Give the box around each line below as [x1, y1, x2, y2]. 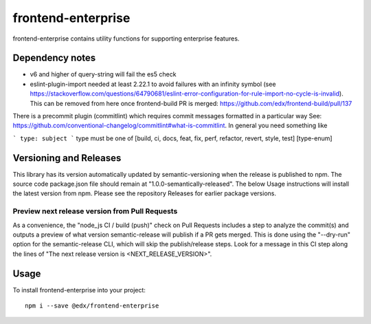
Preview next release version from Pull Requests [12, 206, 178, 216]
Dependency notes [12, 52, 96, 64]
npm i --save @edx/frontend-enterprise [25, 302, 159, 310]
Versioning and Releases [12, 152, 122, 164]
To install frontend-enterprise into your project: [12, 285, 146, 294]
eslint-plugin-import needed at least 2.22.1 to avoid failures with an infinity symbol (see [30, 80, 276, 88]
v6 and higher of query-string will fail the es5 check [30, 70, 177, 78]
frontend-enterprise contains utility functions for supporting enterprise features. [12, 34, 240, 43]
